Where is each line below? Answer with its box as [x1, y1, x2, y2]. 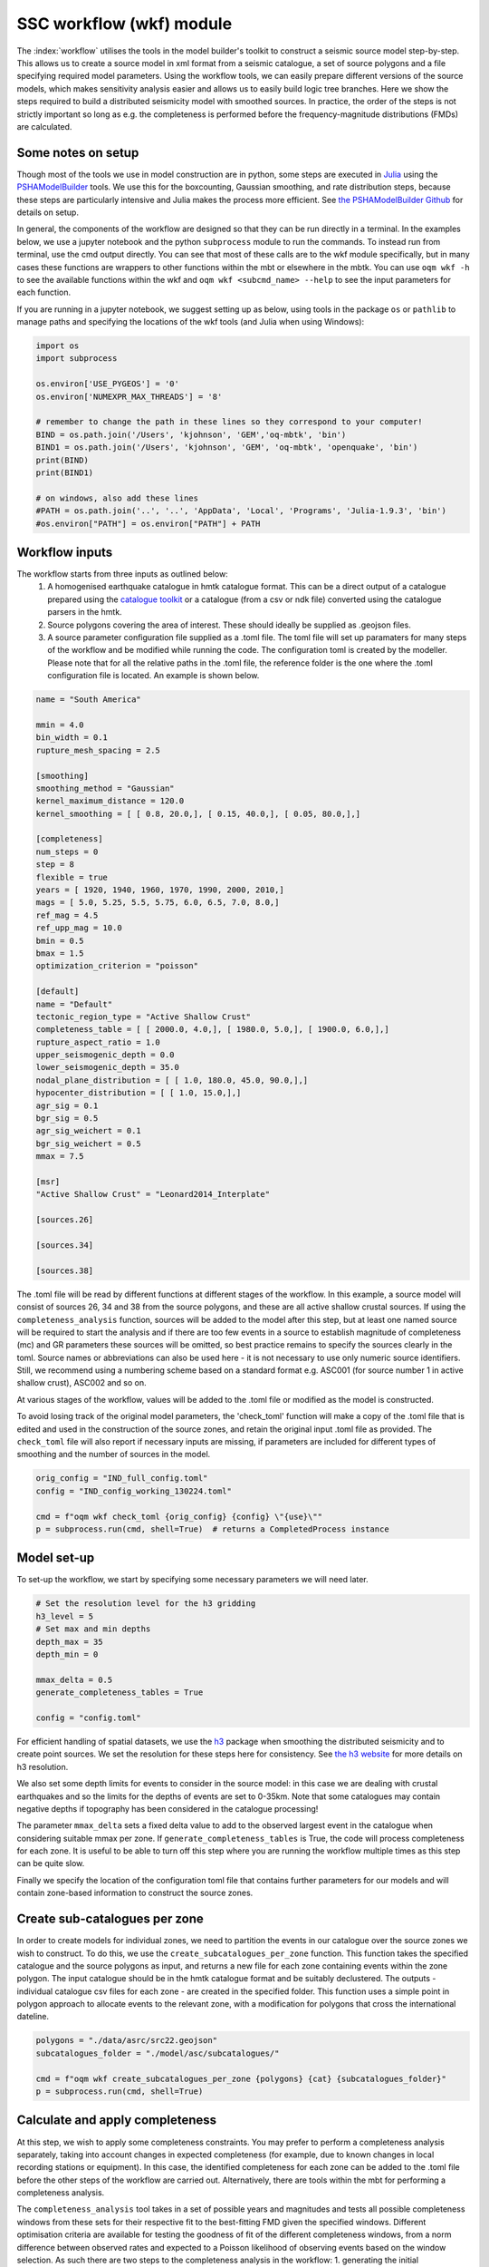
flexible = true [35, 871, 109, 882]
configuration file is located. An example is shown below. [47, 670, 260, 681]
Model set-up [16, 1551, 95, 1566]
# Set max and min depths [35, 1624, 151, 1634]
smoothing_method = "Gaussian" [35, 783, 176, 793]
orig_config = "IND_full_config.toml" [35, 1474, 208, 1484]
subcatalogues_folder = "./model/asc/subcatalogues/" [35, 2048, 280, 2058]
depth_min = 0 [35, 1649, 99, 1659]
